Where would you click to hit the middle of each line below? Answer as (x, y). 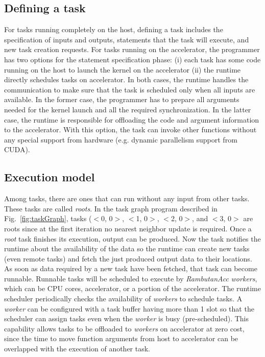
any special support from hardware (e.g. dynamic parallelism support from (121, 139)
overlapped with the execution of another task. (77, 349)
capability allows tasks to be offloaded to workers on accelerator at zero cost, (124, 328)
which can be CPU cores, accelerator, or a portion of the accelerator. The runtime (132, 288)
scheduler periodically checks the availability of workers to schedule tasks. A (123, 299)
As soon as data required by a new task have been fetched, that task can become (131, 268)
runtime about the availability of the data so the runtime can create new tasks (127, 248)
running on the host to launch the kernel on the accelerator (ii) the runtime (123, 69)
